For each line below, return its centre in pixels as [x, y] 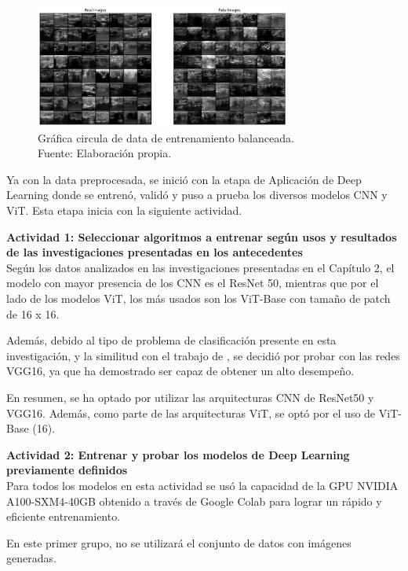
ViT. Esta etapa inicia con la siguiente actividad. [124, 210]
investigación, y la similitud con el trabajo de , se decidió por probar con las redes [203, 355]
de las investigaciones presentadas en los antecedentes [155, 252]
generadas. [31, 558]
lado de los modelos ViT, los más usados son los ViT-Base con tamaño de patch [199, 298]
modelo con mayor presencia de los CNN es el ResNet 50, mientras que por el [193, 283]
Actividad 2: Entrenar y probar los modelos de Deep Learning [178, 454]
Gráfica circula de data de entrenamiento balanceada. [166, 137]
